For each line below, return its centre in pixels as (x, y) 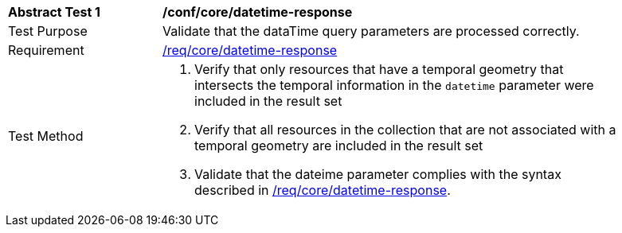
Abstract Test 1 (54, 12)
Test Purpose (48, 31)
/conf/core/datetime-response (258, 12)
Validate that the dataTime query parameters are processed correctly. (371, 31)
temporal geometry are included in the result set (339, 146)
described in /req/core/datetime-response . (323, 190)
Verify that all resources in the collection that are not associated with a (405, 130)
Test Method (46, 136)
